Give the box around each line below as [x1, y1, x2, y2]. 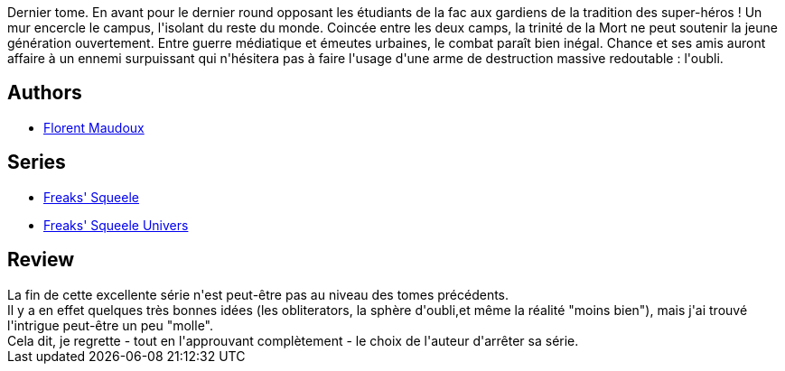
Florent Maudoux [43, 119, 145, 135]
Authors [7, 81, 82, 105]
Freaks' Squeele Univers [43, 217, 189, 233]
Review [7, 248, 75, 272]
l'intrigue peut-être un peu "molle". [7, 317, 213, 333]
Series [7, 151, 66, 174]
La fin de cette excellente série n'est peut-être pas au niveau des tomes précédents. [7, 286, 509, 302]
